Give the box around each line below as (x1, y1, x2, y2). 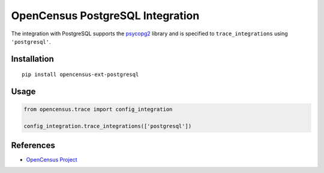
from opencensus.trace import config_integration (23, 106, 173, 113)
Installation (11, 54, 54, 64)
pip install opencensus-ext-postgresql (22, 71, 139, 78)
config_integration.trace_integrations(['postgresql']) (23, 123, 192, 130)
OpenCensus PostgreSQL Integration (11, 9, 200, 22)
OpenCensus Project (26, 156, 77, 163)
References (11, 140, 55, 150)
